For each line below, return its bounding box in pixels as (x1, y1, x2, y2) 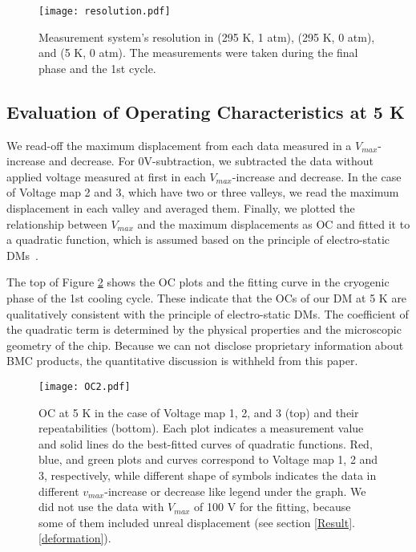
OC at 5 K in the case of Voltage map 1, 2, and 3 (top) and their (38, 404, 359, 420)
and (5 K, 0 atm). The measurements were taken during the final (38, 44, 358, 61)
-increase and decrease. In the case (232, 168, 402, 185)
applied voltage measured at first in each (6, 168, 206, 185)
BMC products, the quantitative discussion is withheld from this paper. (6, 352, 358, 369)
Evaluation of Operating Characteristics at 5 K (6, 99, 405, 124)
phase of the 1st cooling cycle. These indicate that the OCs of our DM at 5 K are (6, 289, 407, 306)
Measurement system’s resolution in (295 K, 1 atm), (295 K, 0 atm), (38, 28, 375, 45)
